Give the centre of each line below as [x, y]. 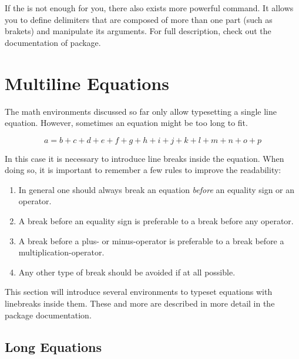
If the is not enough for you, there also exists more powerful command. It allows [149, 8]
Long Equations [53, 346]
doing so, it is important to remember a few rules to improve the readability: [143, 170]
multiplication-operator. [61, 252]
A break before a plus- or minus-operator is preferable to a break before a [151, 240]
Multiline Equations [87, 83]
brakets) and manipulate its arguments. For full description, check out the [138, 31]
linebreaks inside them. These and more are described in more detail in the [140, 303]
